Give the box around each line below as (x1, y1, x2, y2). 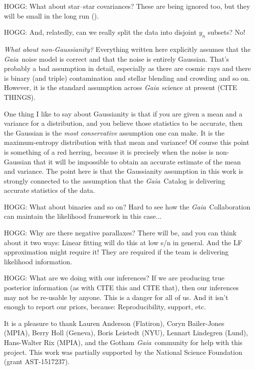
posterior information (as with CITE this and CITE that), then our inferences (4, 282, 239, 293)
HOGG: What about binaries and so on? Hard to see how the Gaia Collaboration (4, 201, 251, 211)
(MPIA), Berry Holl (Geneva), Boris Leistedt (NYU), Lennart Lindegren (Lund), (4, 327, 248, 338)
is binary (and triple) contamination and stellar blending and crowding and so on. (4, 72, 250, 83)
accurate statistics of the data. (4, 185, 95, 195)
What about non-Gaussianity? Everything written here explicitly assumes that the (4, 44, 251, 54)
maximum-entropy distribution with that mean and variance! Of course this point (4, 137, 250, 147)
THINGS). (4, 92, 36, 102)
